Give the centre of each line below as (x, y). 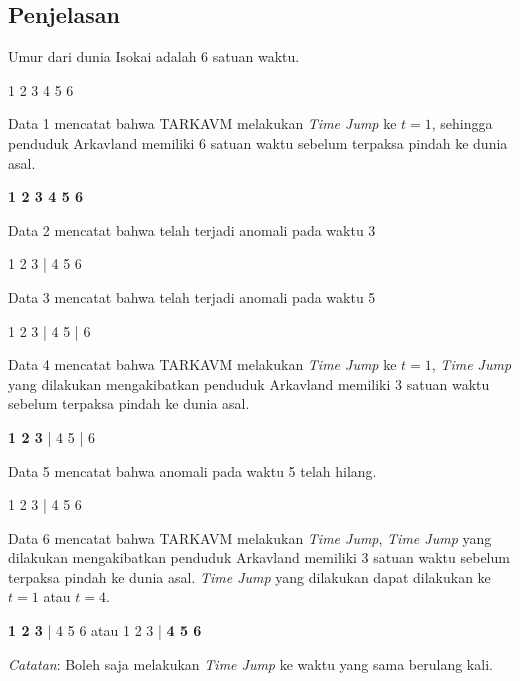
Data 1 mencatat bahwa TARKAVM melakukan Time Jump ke (202, 123)
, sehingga (462, 123)
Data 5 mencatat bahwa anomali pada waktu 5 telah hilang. (192, 470)
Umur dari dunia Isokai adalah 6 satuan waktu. (154, 56)
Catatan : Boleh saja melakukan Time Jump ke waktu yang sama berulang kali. (250, 663)
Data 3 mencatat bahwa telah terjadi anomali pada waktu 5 (192, 296)
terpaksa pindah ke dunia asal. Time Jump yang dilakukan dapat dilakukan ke (249, 576)
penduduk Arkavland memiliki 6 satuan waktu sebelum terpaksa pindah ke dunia (258, 142)
